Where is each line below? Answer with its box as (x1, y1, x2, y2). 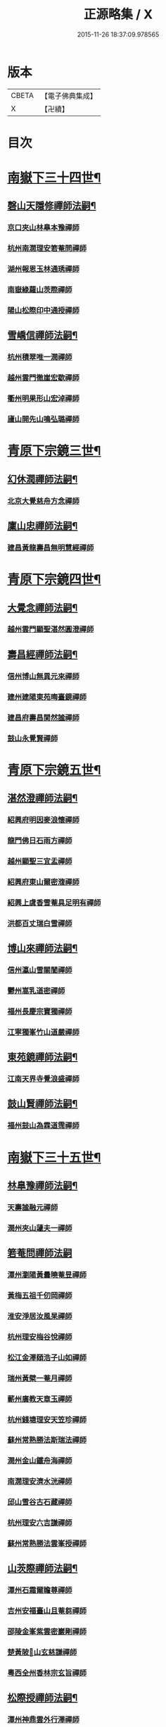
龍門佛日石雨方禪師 (7, 836, 72, 846)
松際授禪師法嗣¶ (7, 1692, 78, 1704)
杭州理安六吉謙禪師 (7, 1518, 72, 1528)
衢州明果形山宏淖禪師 (7, 394, 79, 404)
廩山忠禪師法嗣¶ (7, 520, 78, 532)
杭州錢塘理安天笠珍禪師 (7, 1414, 87, 1424)
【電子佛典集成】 (40, 91, 97, 101)
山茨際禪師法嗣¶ (7, 1562, 78, 1575)
